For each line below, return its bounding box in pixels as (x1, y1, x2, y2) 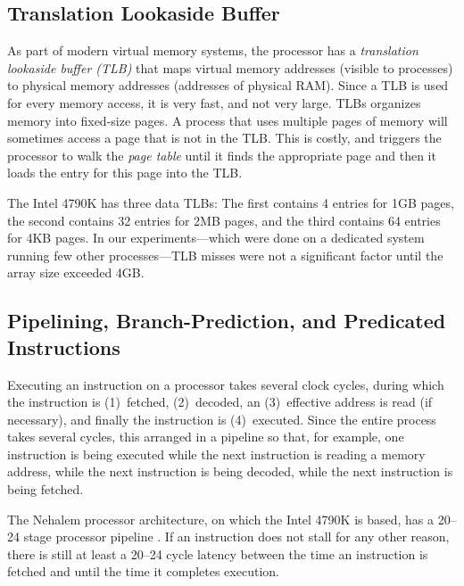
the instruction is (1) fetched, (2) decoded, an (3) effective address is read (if (7, 392, 433, 411)
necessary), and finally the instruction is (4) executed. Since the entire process (7, 409, 436, 428)
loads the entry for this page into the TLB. (7, 163, 243, 182)
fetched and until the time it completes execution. (7, 562, 279, 581)
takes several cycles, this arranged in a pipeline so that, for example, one (7, 427, 404, 446)
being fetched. (7, 480, 84, 499)
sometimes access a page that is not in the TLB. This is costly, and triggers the (7, 128, 442, 147)
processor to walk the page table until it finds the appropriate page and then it (7, 145, 436, 164)
